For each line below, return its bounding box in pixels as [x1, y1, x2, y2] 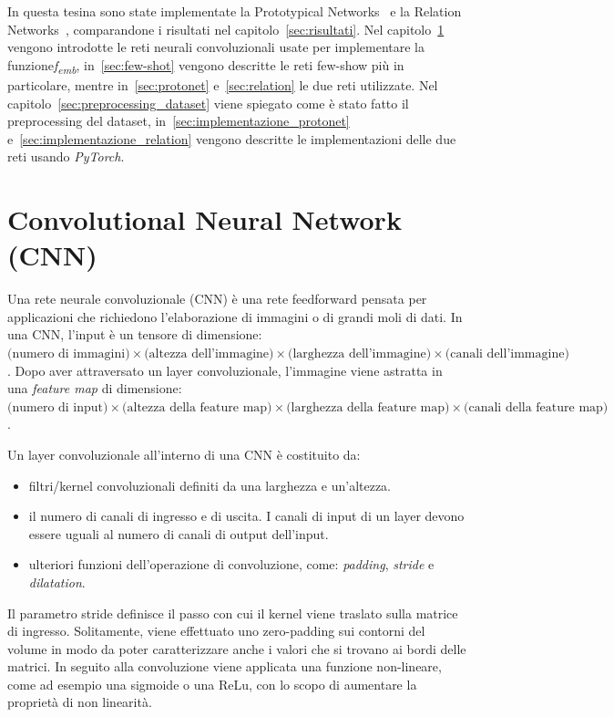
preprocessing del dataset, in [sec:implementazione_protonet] [7, 111, 350, 130]
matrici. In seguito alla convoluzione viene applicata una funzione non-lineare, [7, 657, 442, 676]
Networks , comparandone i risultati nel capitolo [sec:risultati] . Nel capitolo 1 [7, 19, 445, 38]
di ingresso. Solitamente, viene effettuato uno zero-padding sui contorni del [7, 621, 425, 640]
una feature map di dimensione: [7, 379, 182, 398]
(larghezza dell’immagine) [288, 347, 432, 360]
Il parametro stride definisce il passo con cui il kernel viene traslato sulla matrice [7, 603, 458, 622]
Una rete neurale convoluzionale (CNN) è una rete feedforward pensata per [7, 289, 427, 308]
